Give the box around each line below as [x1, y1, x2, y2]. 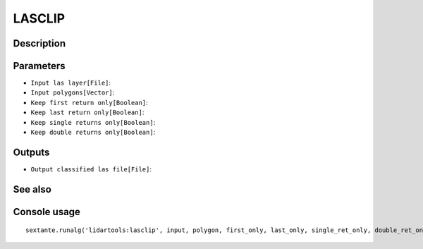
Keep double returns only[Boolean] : [30, 128, 156, 137]
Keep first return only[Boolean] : [30, 98, 148, 107]
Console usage [13, 205, 81, 218]
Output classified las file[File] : [30, 164, 152, 173]
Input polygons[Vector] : [30, 88, 115, 97]
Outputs [13, 146, 50, 158]
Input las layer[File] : [30, 78, 111, 87]
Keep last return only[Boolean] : [30, 108, 145, 116]
